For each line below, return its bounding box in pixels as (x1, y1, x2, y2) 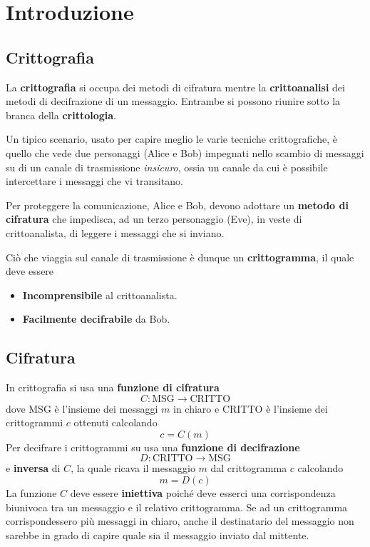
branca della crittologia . (6, 107, 116, 122)
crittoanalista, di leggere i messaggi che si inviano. (6, 225, 225, 240)
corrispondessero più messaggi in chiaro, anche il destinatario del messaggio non (6, 513, 354, 528)
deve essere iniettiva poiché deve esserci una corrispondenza (70, 486, 336, 501)
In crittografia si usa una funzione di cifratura (6, 380, 220, 395)
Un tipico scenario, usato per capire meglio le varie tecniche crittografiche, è (6, 131, 338, 146)
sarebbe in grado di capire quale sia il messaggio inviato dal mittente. (6, 527, 309, 542)
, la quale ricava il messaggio (71, 461, 195, 476)
